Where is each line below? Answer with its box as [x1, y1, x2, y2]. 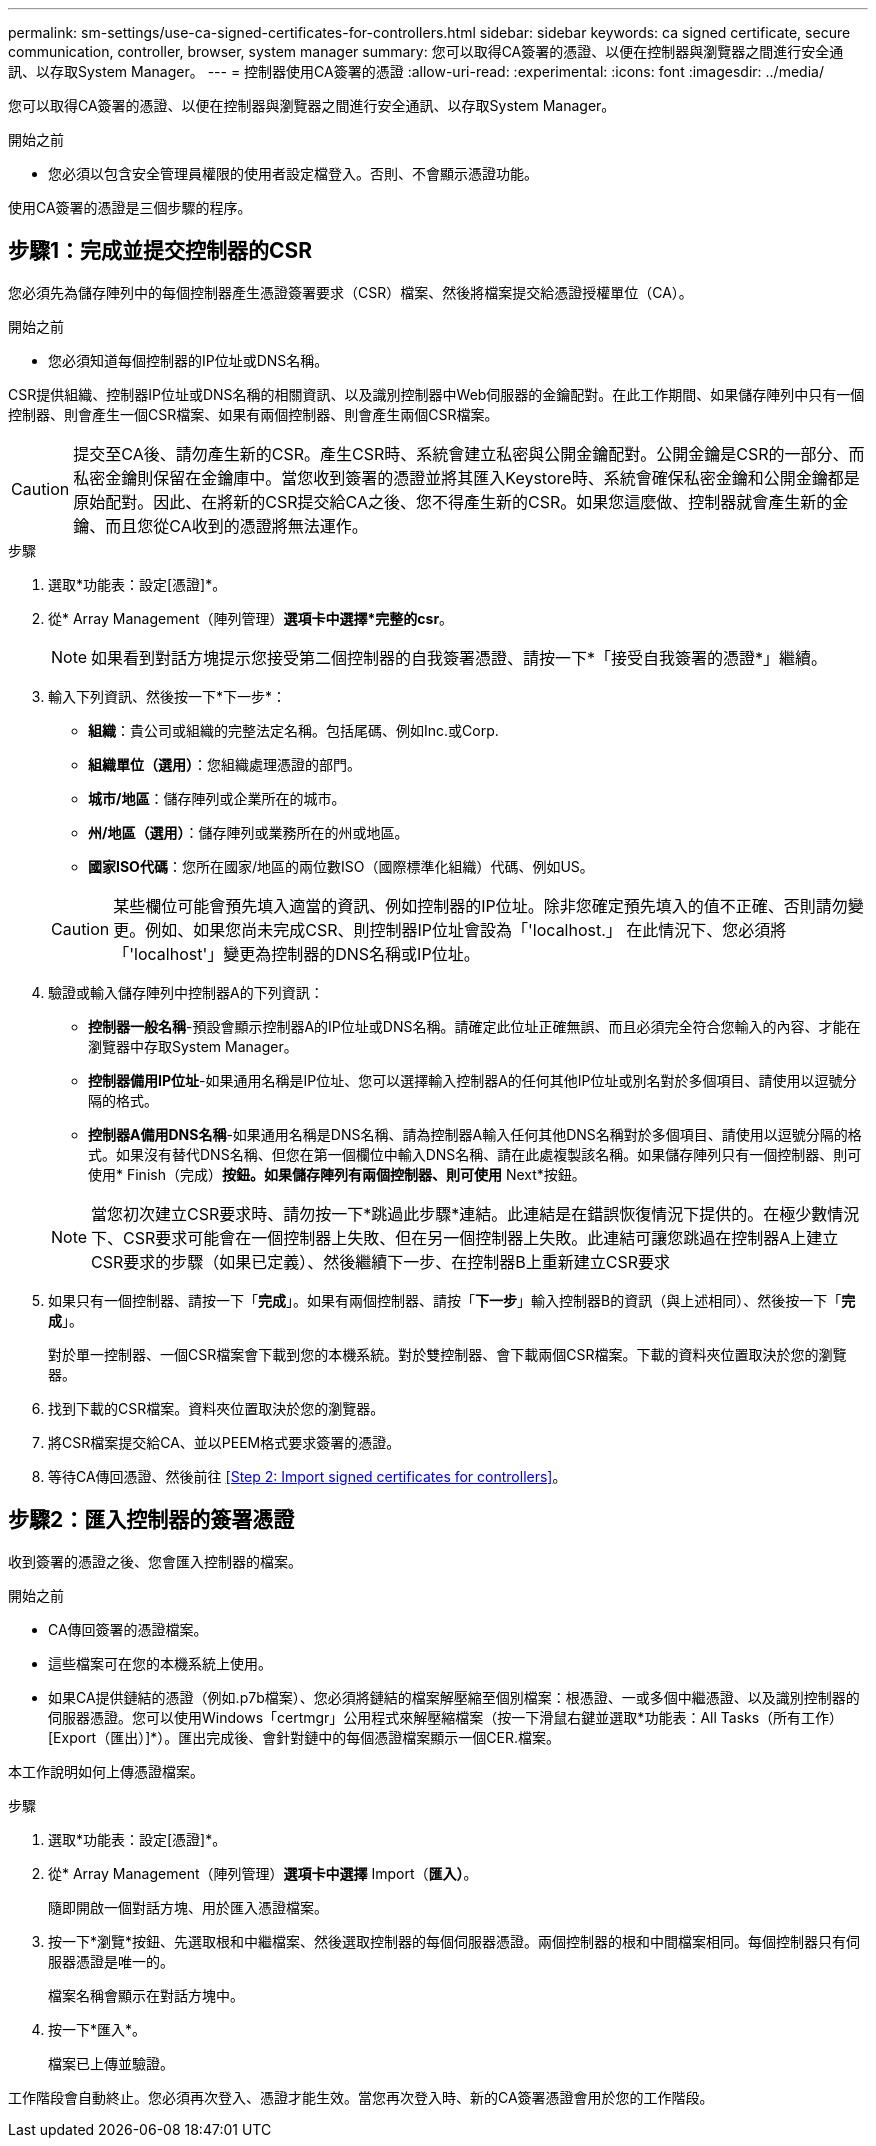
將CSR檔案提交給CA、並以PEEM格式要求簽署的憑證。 [48, 1433, 401, 1451]
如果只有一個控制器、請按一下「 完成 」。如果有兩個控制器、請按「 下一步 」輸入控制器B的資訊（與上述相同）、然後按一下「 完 [48, 1291, 856, 1309]
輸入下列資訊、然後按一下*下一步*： [48, 687, 287, 705]
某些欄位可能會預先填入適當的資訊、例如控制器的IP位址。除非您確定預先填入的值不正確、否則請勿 [113, 895, 848, 916]
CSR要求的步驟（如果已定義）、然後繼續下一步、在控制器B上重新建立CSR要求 [91, 1251, 671, 1272]
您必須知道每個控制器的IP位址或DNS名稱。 [48, 351, 329, 369]
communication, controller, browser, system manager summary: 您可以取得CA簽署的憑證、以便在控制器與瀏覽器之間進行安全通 [8, 43, 844, 60]
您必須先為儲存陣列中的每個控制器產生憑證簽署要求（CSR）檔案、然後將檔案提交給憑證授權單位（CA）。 [8, 283, 693, 301]
